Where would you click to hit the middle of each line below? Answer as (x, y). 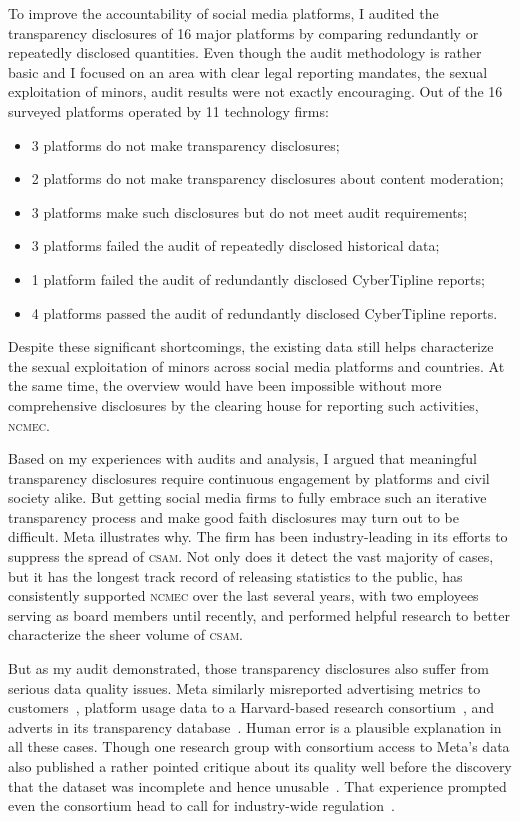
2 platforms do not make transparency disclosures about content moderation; (267, 178)
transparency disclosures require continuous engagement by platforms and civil (249, 477)
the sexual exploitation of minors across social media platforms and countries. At (256, 365)
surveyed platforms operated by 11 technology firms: (168, 110)
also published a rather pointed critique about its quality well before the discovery (260, 766)
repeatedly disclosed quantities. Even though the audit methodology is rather (245, 52)
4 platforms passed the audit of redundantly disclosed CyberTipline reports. (264, 312)
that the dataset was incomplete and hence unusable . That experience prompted (257, 785)
